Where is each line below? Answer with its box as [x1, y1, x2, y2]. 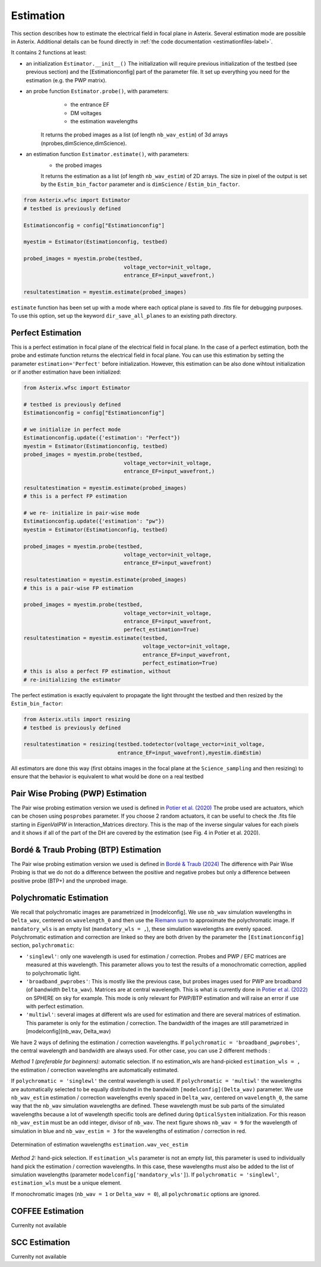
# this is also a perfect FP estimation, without [23, 668, 171, 675]
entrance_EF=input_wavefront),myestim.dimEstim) [117, 749, 262, 756]
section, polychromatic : [11, 942, 74, 949]
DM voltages [70, 109, 102, 116]
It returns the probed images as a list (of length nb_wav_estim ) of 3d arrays [40, 131, 228, 138]
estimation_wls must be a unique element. [11, 1179, 122, 1187]
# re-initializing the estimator [23, 676, 121, 683]
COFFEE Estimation [11, 1206, 84, 1216]
